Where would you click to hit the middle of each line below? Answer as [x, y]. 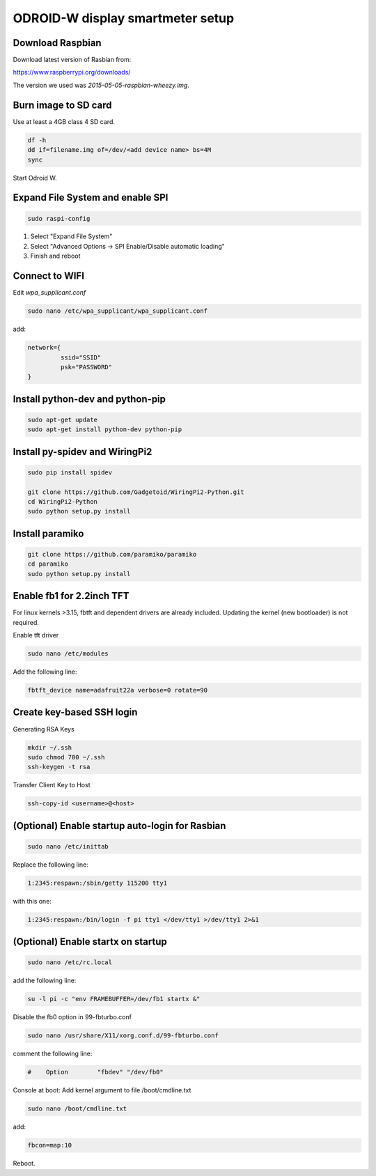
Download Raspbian [57, 43]
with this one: [32, 901]
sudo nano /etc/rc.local [70, 962]
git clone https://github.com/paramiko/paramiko [112, 555]
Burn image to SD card [62, 105]
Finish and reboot [55, 256]
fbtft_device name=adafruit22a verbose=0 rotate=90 [118, 690]
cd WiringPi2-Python [62, 502]
